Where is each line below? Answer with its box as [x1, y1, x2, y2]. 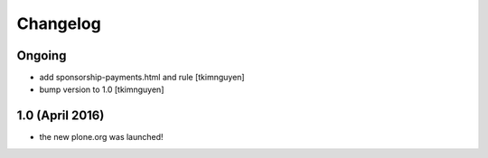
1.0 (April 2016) [16, 108, 105, 124]
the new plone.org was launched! [39, 132, 164, 143]
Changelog [16, 14, 101, 33]
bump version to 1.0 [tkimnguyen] [39, 84, 164, 95]
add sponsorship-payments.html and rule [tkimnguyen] [39, 72, 245, 83]
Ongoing [16, 48, 67, 63]
